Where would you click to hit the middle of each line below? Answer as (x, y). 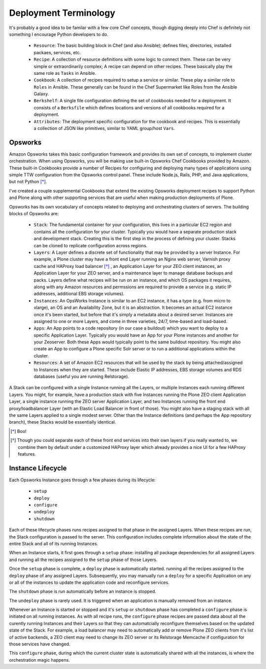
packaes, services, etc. (57, 52)
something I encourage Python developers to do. (59, 34)
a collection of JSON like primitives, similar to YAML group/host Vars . (104, 129)
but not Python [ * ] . (28, 182)
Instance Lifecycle (38, 468)
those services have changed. (40, 644)
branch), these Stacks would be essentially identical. (63, 422)
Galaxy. (41, 94)
